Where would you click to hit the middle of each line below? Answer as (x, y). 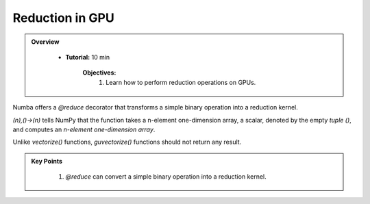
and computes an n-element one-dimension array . (84, 129)
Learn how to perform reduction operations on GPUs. (181, 82)
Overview (45, 42)
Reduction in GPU (63, 18)
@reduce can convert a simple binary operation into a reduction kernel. (166, 177)
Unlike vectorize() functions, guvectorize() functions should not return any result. (127, 142)
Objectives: (99, 73)
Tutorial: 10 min (88, 57)
